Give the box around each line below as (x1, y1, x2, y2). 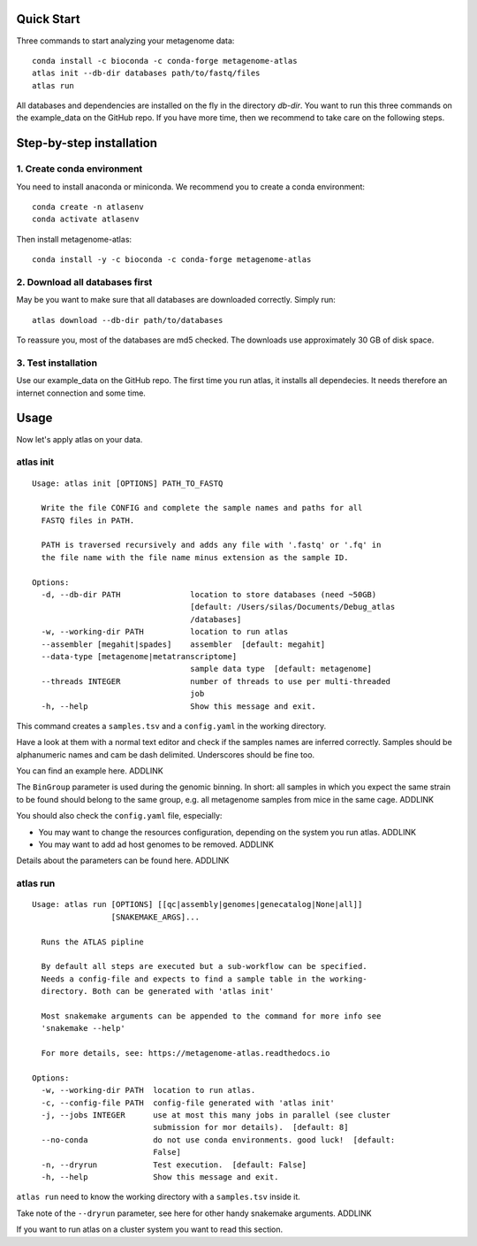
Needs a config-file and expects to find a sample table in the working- (41, 973, 367, 984)
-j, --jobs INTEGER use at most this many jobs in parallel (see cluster (41, 1111, 391, 1120)
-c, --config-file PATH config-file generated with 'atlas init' (41, 1097, 335, 1108)
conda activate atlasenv (32, 214, 140, 225)
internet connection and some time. (16, 388, 146, 398)
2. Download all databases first (16, 275, 153, 288)
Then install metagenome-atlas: (16, 234, 132, 244)
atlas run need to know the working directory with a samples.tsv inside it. (16, 1191, 300, 1203)
